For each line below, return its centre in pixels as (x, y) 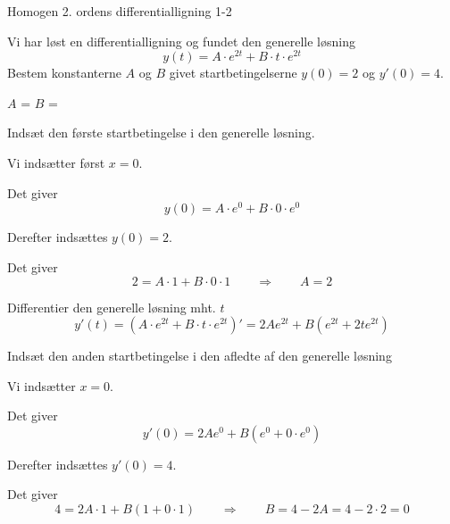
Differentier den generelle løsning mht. (112, 307)
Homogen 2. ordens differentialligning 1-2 (120, 11)
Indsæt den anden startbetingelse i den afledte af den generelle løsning (200, 356)
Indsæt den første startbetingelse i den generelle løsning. (161, 133)
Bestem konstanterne (64, 73)
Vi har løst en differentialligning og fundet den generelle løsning (181, 41)
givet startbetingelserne (233, 73)
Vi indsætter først (56, 163)
